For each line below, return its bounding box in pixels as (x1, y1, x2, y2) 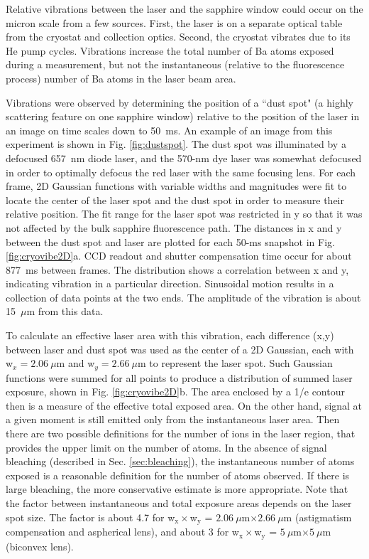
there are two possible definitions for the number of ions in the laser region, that (6, 426, 356, 441)
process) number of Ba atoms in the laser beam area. (6, 70, 236, 85)
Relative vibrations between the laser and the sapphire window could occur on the (6, 1, 363, 16)
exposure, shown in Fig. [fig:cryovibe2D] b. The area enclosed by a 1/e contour (6, 384, 345, 399)
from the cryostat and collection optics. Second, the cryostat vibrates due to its (6, 29, 351, 44)
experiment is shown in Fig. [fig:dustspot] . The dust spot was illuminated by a (6, 137, 346, 151)
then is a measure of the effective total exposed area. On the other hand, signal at (6, 398, 363, 412)
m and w (56, 356, 95, 371)
